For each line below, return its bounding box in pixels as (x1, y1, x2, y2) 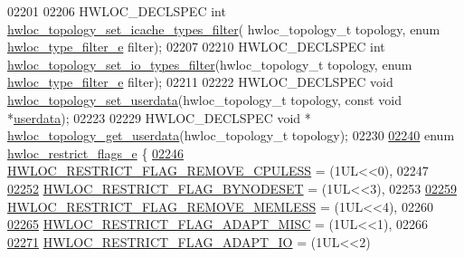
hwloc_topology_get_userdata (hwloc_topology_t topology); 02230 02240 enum (7, 126, 455, 145)
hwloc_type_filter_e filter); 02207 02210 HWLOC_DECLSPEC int (7, 37, 385, 56)
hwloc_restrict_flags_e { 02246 (7, 143, 185, 162)
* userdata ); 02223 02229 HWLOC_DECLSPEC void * (7, 108, 311, 127)
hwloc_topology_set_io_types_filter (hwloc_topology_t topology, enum (7, 54, 412, 73)
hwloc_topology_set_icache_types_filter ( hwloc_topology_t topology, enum (7, 19, 440, 38)
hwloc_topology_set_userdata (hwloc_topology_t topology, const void (7, 90, 402, 109)
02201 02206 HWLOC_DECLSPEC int (7, 2, 226, 20)
